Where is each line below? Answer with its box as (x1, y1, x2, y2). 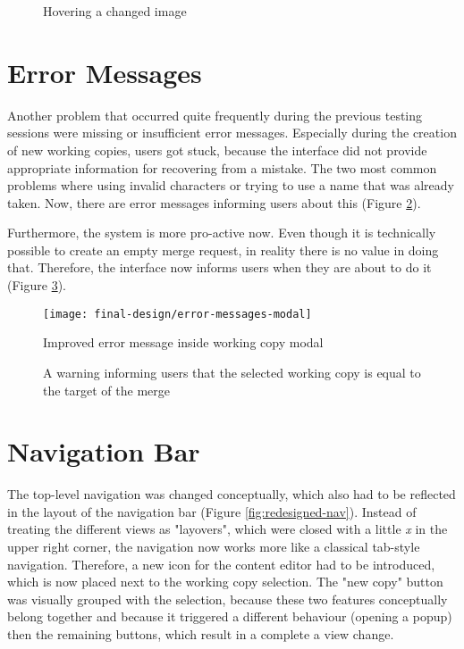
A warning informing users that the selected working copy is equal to (43, 362, 421, 381)
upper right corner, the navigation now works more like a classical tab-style (7, 537, 420, 555)
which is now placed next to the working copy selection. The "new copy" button (7, 572, 443, 591)
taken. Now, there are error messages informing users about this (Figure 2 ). (7, 193, 421, 212)
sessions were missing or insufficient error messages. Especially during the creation (7, 123, 457, 142)
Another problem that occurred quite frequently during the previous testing (7, 105, 423, 124)
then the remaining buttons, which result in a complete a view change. (7, 624, 394, 643)
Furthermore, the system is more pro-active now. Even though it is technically (7, 223, 436, 242)
